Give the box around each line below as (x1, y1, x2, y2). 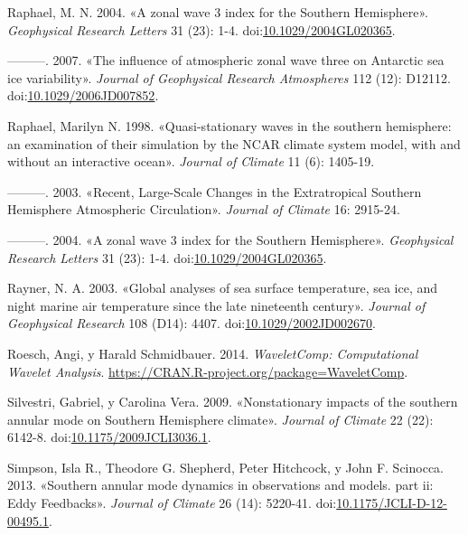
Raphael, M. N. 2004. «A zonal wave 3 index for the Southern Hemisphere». (7, 3, 428, 21)
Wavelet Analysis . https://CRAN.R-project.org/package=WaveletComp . (7, 361, 408, 380)
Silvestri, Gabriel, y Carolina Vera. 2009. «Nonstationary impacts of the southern (7, 392, 458, 411)
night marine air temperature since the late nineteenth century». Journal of (7, 296, 426, 314)
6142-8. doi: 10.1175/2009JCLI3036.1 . (7, 427, 211, 446)
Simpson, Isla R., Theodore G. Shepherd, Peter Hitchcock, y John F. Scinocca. (7, 457, 444, 476)
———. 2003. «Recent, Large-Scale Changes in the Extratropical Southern (7, 182, 422, 201)
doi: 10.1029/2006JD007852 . (7, 86, 159, 105)
